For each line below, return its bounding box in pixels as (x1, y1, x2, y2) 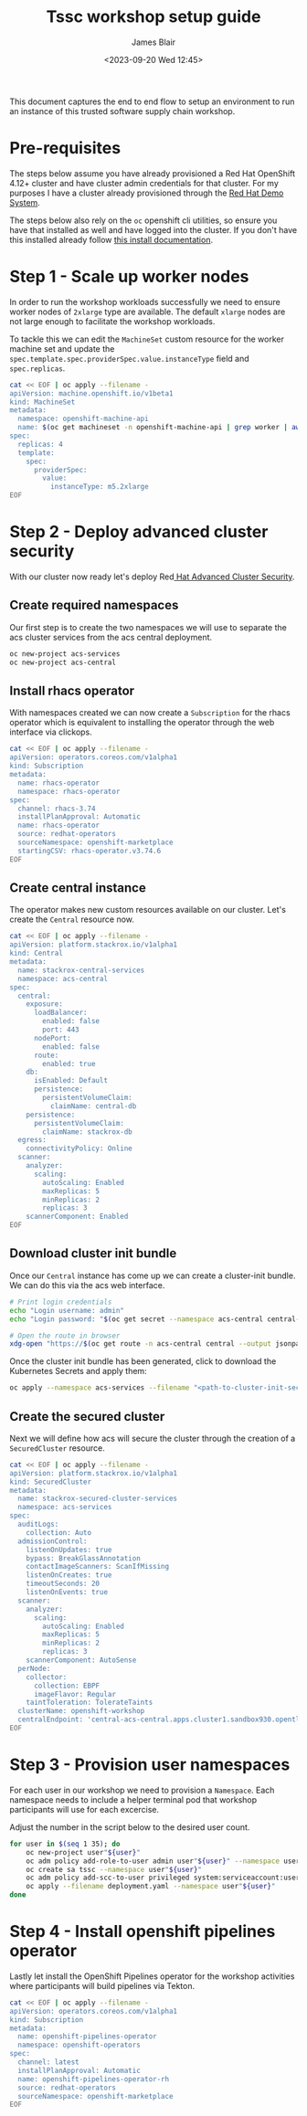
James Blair (131, 37, 176, 48)
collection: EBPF (33, 1681, 101, 1690)
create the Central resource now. (9, 914, 135, 925)
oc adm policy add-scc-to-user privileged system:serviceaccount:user (26, 1873, 301, 1883)
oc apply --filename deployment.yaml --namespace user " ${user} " (26, 1882, 276, 1891)
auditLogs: (17, 1519, 59, 1529)
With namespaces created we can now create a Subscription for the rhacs (9, 707, 291, 718)
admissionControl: (17, 1537, 89, 1546)
